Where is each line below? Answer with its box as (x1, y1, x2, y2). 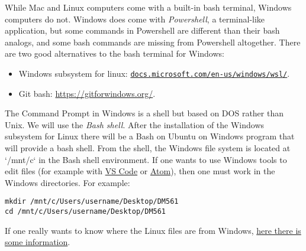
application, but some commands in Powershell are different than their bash (5, 24, 280, 37)
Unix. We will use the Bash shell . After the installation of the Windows (5, 118, 265, 131)
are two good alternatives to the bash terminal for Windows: (5, 47, 224, 60)
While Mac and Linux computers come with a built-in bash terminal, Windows (5, 1, 292, 13)
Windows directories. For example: (5, 176, 130, 188)
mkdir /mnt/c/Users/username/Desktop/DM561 (5, 197, 179, 206)
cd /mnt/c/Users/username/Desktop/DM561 (5, 207, 166, 216)
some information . (5, 236, 70, 248)
